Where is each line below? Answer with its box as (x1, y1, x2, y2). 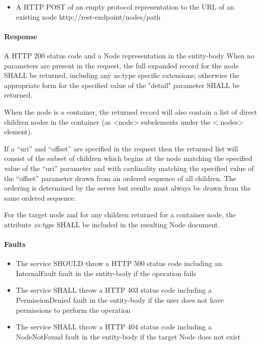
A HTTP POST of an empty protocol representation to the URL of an (16, 2, 234, 12)
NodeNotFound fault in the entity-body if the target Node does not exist (16, 331, 241, 341)
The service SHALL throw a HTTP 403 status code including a (16, 285, 212, 295)
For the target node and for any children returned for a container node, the (4, 209, 236, 220)
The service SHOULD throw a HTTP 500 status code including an (16, 258, 222, 269)
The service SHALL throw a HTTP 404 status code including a (16, 321, 212, 332)
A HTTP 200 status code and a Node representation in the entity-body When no (4, 50, 254, 60)
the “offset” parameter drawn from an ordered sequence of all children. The (4, 172, 236, 183)
